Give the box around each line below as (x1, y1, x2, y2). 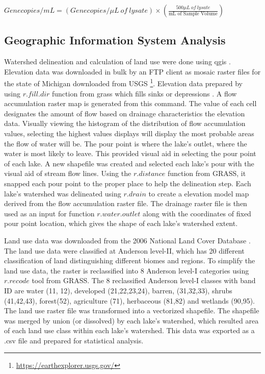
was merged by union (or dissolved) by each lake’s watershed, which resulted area (4, 315, 259, 326)
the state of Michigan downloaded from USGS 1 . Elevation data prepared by (4, 77, 243, 89)
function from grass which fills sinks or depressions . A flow (51, 88, 237, 98)
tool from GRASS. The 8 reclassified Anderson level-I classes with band (32, 275, 256, 286)
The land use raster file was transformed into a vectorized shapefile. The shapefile (4, 305, 259, 316)
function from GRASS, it (167, 168, 246, 179)
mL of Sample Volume (168, 11, 218, 16)
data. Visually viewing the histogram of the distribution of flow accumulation (4, 118, 246, 129)
